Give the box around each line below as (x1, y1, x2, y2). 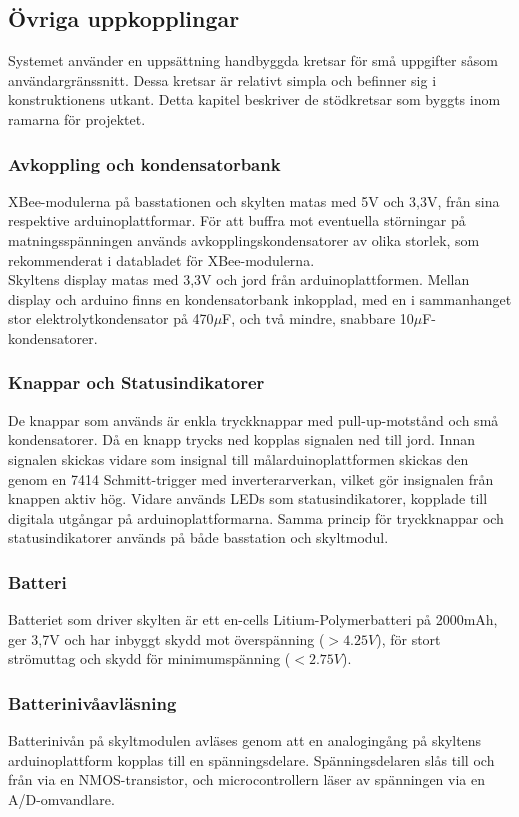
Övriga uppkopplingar (8, 3, 240, 34)
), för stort (376, 628, 441, 649)
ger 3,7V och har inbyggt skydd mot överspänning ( (8, 628, 325, 649)
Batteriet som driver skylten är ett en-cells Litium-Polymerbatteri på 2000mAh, (8, 609, 498, 630)
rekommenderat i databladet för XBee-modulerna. (8, 249, 315, 270)
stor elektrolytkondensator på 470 (8, 308, 214, 329)
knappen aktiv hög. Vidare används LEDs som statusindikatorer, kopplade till (8, 488, 488, 509)
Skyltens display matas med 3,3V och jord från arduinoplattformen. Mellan (8, 269, 470, 290)
